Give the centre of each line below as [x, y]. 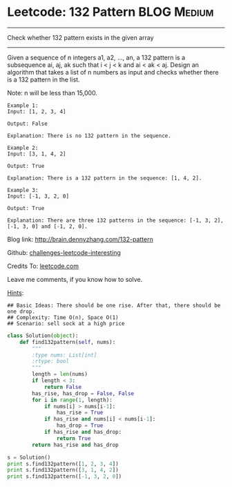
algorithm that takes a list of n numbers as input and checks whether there [113, 72]
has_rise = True [80, 413]
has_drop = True [80, 426]
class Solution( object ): [43, 336]
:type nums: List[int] [65, 355]
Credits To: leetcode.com [43, 266]
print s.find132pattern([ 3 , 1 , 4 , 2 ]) [63, 470]
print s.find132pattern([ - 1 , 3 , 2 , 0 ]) [65, 477]
